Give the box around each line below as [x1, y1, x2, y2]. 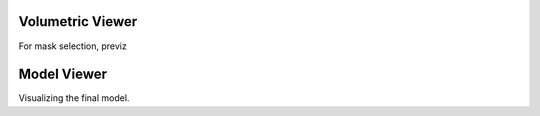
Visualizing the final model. [18, 92, 130, 104]
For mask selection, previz [18, 40, 127, 52]
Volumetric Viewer [18, 13, 138, 30]
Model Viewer [18, 66, 108, 83]
